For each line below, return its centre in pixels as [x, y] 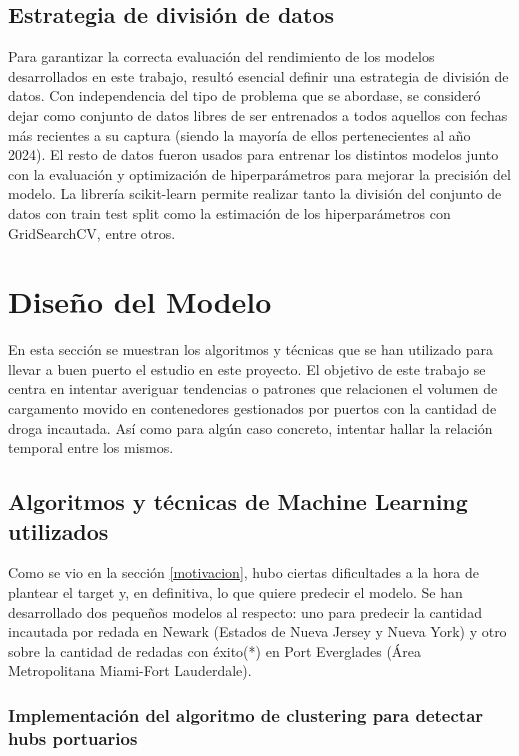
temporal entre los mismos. [91, 447]
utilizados [58, 530]
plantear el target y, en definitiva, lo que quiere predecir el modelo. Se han [235, 592]
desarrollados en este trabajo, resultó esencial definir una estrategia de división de [258, 75]
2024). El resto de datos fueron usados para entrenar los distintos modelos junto [253, 154]
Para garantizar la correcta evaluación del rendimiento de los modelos [221, 56]
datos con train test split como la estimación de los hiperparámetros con [229, 212]
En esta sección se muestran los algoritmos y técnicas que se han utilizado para [251, 349]
